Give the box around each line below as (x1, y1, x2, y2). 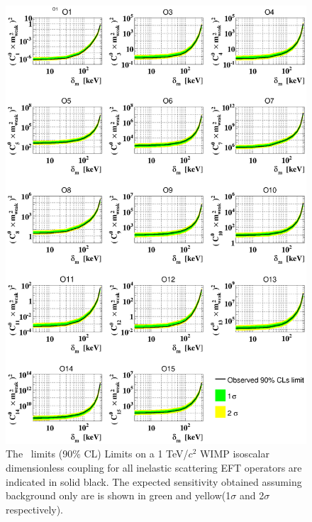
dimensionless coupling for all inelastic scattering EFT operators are (6, 460, 302, 475)
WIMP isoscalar (199, 446, 269, 461)
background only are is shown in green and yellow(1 (6, 488, 231, 503)
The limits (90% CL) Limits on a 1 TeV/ (6, 446, 189, 461)
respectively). (6, 501, 64, 516)
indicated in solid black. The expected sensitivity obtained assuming (6, 474, 302, 489)
